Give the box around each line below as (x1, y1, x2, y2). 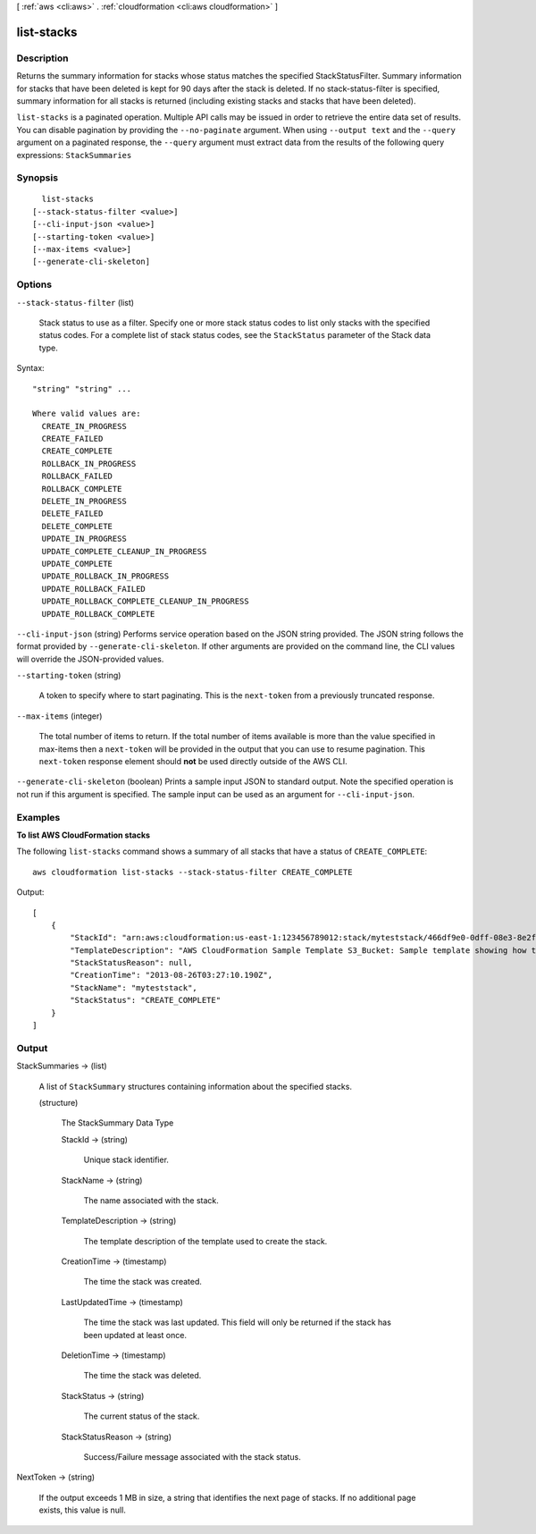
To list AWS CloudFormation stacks (16, 830, 151, 840)
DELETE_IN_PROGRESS (41, 496, 127, 507)
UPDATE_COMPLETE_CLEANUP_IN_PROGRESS (41, 546, 207, 556)
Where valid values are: (32, 409, 141, 419)
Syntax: (16, 363, 45, 374)
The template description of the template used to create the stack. (83, 1235, 328, 1246)
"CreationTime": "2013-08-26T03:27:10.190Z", (70, 970, 272, 981)
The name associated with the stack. (83, 1194, 219, 1206)
